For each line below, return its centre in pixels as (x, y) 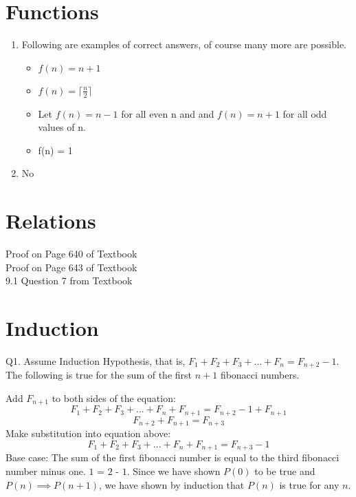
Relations (51, 221)
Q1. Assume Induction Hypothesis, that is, (96, 360)
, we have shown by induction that (172, 484)
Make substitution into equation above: (88, 433)
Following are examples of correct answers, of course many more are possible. (184, 44)
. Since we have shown (174, 471)
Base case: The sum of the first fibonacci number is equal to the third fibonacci (173, 457)
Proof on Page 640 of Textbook (71, 254)
